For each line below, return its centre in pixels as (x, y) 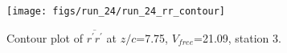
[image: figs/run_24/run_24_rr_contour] (116, 11)
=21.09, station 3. (237, 37)
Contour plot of (45, 37)
